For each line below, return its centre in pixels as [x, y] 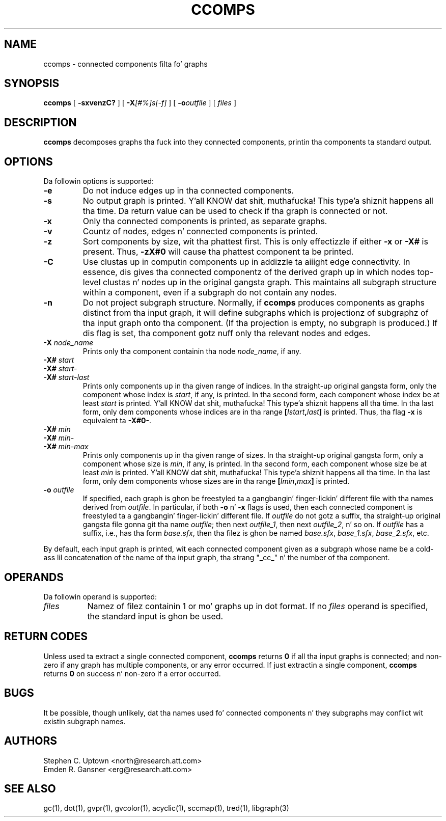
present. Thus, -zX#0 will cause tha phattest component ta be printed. [218, 252]
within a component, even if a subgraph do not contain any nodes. [210, 293]
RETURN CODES [46, 637]
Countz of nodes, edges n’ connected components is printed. [200, 231]
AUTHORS [31, 741]
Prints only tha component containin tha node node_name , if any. [192, 351]
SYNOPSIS [32, 84]
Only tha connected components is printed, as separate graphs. [205, 221]
